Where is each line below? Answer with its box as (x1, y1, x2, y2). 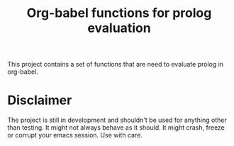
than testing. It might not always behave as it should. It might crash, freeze (7, 123, 225, 132)
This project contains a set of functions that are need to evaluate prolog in (7, 60, 224, 69)
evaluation (87, 20, 151, 36)
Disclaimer (7, 92, 72, 108)
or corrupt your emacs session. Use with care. (7, 131, 143, 140)
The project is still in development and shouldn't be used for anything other (7, 116, 227, 125)
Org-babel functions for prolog (26, 5, 212, 21)
